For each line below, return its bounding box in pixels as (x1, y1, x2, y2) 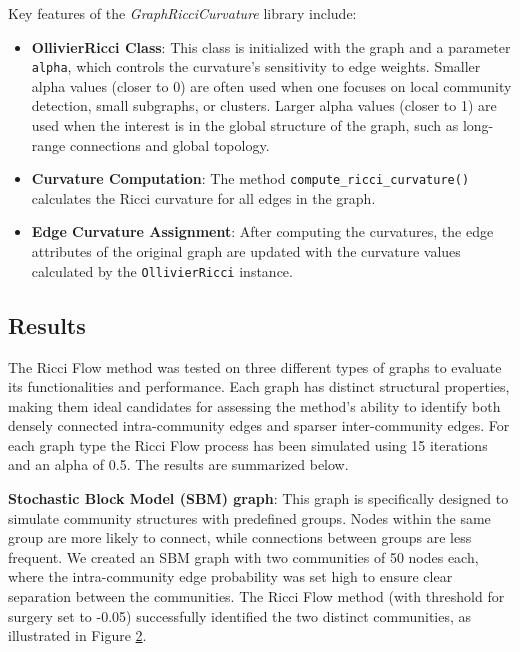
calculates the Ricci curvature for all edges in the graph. (31, 187, 376, 208)
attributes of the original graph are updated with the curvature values (31, 241, 461, 262)
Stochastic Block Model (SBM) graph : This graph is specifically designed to (8, 488, 509, 509)
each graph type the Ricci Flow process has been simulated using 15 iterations (8, 434, 488, 455)
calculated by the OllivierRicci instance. (31, 260, 293, 281)
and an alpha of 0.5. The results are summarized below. (8, 454, 349, 475)
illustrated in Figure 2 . (8, 625, 147, 646)
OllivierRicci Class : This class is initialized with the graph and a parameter (31, 36, 511, 57)
